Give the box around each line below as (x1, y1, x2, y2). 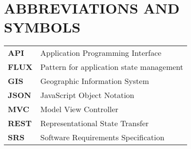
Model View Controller (40, 103, 118, 115)
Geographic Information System (40, 75, 149, 87)
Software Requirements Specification (40, 132, 165, 143)
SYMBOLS (4, 17, 81, 37)
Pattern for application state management (40, 61, 184, 73)
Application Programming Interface (40, 47, 162, 59)
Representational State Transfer (40, 117, 149, 129)
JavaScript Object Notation (40, 89, 134, 101)
